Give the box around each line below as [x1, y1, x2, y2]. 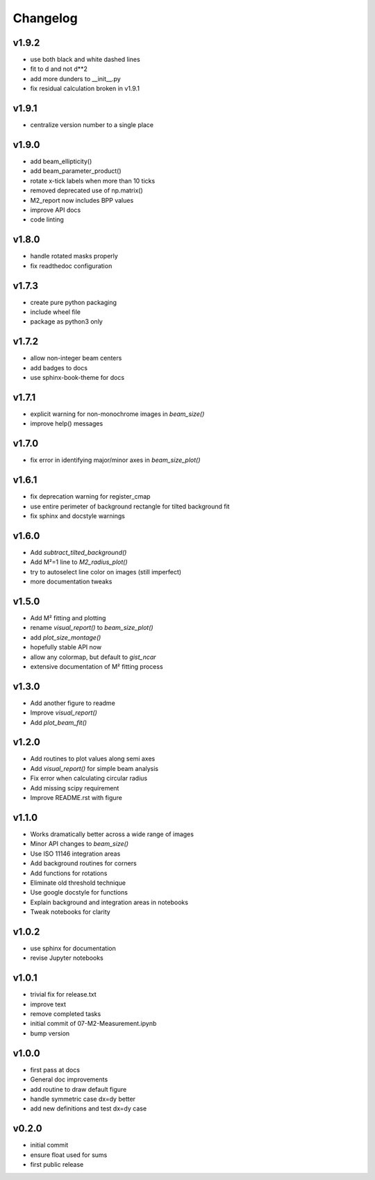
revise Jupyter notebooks [30, 954, 103, 962]
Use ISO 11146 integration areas [30, 849, 121, 858]
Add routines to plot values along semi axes [30, 754, 156, 763]
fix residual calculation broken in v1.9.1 [30, 84, 140, 93]
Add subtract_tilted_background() [30, 548, 127, 556]
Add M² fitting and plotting [30, 613, 106, 622]
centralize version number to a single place [30, 121, 154, 129]
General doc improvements [30, 1075, 108, 1083]
